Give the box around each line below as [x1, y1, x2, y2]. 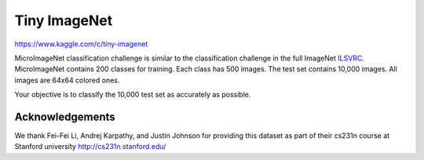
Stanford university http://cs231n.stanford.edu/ [14, 142, 166, 151]
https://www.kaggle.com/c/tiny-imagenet [14, 39, 148, 49]
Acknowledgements [14, 110, 115, 123]
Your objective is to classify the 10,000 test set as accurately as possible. [14, 90, 251, 100]
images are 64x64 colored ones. [14, 75, 120, 85]
